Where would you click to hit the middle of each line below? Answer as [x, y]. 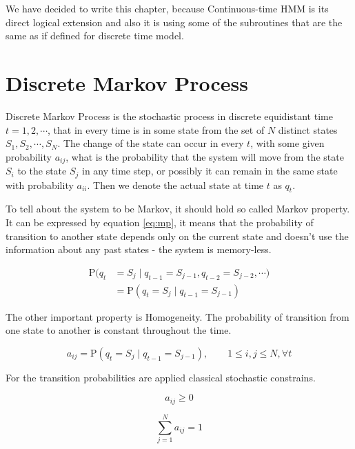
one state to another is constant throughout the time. [119, 330]
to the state [42, 171]
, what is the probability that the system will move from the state [205, 156]
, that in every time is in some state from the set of [156, 129]
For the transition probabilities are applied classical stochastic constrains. [161, 377]
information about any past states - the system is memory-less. [139, 249]
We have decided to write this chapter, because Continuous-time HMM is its [167, 8]
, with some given [287, 143]
